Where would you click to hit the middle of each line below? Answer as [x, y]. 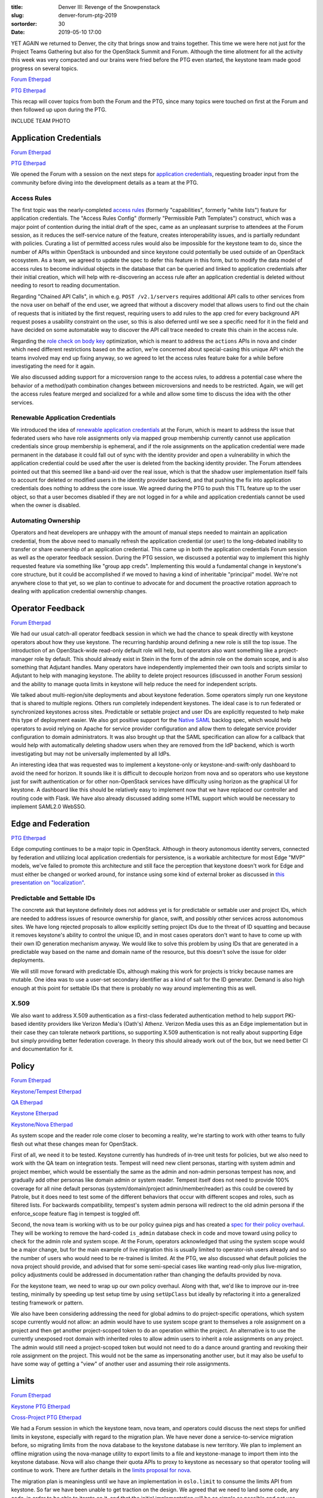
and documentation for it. [42, 1049]
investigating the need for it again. [53, 366]
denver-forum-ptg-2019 [88, 16]
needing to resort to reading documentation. [65, 285]
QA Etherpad [27, 1103]
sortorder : [24, 23]
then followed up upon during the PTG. [59, 110]
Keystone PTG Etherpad [41, 1406]
